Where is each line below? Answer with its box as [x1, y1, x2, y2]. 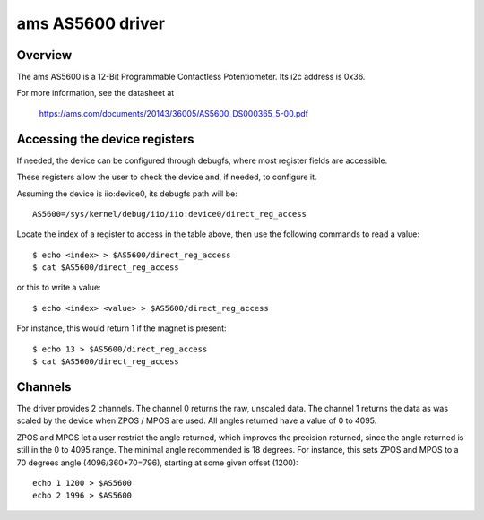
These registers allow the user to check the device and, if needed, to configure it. [16, 171, 317, 183]
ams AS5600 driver [16, 13, 166, 33]
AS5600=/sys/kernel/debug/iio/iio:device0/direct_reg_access [32, 209, 307, 219]
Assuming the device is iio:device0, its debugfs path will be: [16, 188, 238, 199]
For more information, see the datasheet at [16, 88, 175, 99]
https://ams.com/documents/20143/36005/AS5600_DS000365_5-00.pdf [39, 108, 309, 118]
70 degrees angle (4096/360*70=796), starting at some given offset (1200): [16, 457, 299, 468]
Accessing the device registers [16, 131, 194, 147]
